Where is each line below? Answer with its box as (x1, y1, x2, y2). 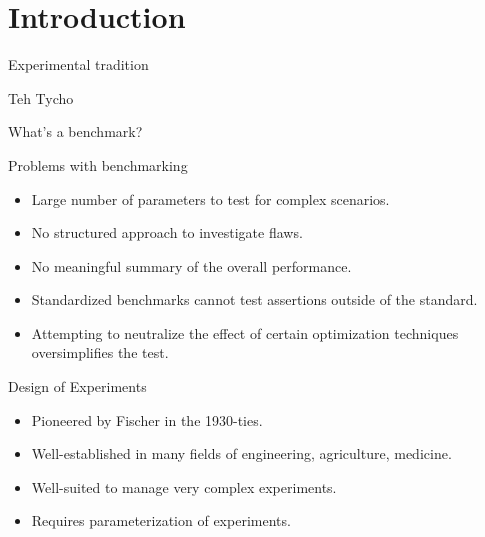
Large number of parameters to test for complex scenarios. (31, 188, 390, 209)
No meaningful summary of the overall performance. (31, 255, 352, 276)
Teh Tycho (8, 87, 74, 108)
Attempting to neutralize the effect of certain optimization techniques (31, 322, 459, 343)
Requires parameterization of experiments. (31, 510, 291, 531)
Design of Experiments (8, 376, 147, 397)
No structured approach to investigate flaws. (31, 222, 303, 243)
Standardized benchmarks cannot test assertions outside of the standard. (31, 289, 478, 310)
